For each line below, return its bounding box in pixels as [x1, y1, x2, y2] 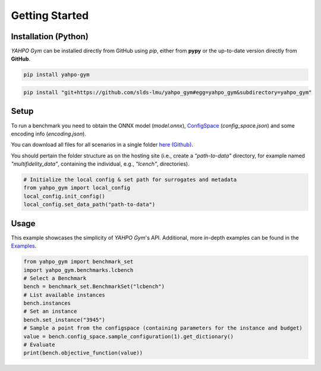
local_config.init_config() [23, 193, 105, 199]
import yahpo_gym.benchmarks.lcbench [23, 267, 134, 273]
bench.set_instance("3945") [23, 316, 105, 323]
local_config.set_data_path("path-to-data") [23, 201, 156, 208]
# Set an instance [23, 308, 77, 315]
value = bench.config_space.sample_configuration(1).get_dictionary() [23, 333, 234, 340]
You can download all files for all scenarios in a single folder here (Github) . [11, 141, 193, 148]
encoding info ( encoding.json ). [11, 130, 86, 137]
